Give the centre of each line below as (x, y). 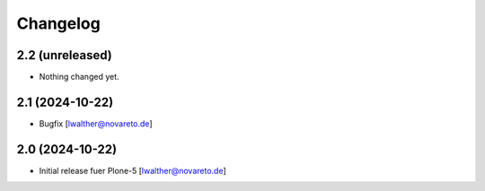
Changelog (58, 23)
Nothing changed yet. (79, 77)
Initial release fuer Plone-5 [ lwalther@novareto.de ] (132, 170)
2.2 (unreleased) (64, 55)
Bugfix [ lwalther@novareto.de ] (96, 123)
